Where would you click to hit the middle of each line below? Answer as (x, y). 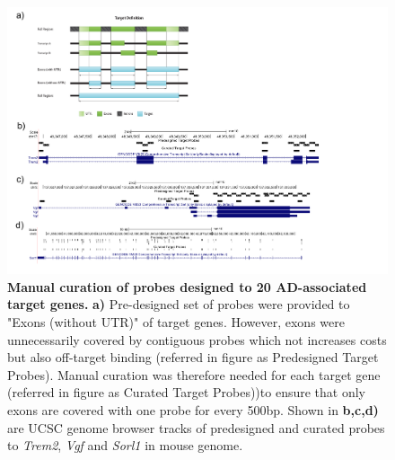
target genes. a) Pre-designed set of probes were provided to (179, 304)
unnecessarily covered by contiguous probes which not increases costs (197, 339)
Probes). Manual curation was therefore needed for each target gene (194, 374)
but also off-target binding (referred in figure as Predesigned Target (193, 357)
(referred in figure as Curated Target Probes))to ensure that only (186, 392)
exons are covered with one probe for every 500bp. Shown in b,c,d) (193, 409)
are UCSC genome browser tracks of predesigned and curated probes (196, 427)
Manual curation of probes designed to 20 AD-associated (187, 286)
